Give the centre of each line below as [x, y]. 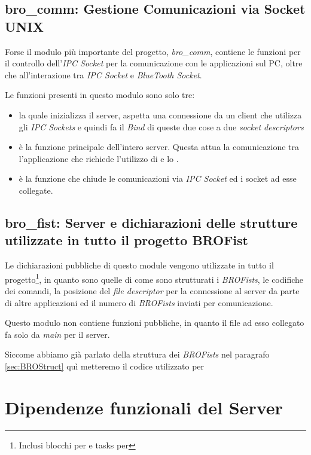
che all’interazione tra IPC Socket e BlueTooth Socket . [103, 74]
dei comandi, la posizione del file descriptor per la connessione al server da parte [152, 290]
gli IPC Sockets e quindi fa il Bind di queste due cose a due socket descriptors [161, 126]
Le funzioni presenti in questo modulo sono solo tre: [100, 95]
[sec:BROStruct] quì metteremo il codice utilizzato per [105, 366]
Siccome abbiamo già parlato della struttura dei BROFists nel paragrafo [137, 354]
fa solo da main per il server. [57, 334]
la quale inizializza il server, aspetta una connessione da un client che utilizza [160, 114]
